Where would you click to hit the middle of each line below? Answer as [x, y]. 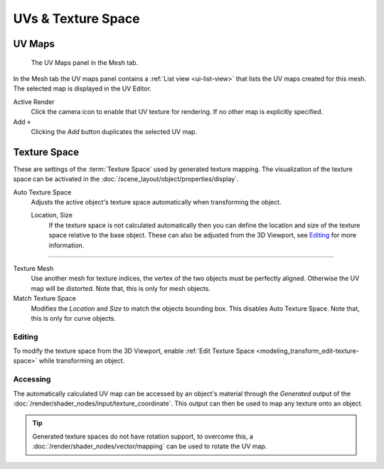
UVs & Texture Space [76, 19]
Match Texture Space [44, 299]
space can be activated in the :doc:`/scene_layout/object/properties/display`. [126, 179]
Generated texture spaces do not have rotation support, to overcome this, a [143, 436]
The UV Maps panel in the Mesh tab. [85, 62]
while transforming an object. [82, 361]
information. [66, 245]
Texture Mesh [33, 268]
